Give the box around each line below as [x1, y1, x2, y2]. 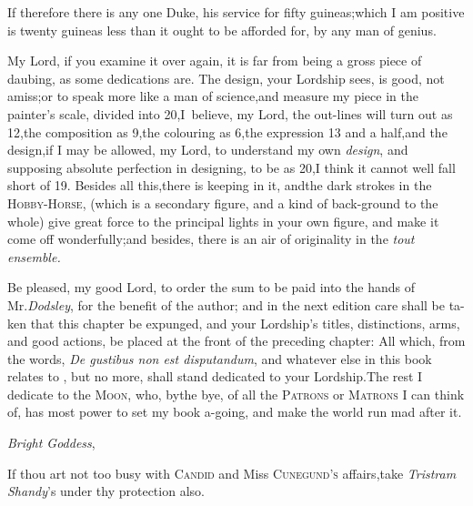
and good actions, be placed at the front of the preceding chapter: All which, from [7, 331, 466, 350]
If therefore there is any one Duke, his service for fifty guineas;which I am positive [7, 3, 465, 21]
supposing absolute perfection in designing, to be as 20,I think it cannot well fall [7, 157, 456, 177]
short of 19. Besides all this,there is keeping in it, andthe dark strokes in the [7, 176, 432, 195]
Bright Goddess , [7, 433, 96, 452]
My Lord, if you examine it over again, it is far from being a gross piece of [7, 51, 422, 70]
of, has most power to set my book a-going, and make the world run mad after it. [7, 402, 462, 421]
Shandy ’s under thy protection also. [7, 481, 205, 501]
